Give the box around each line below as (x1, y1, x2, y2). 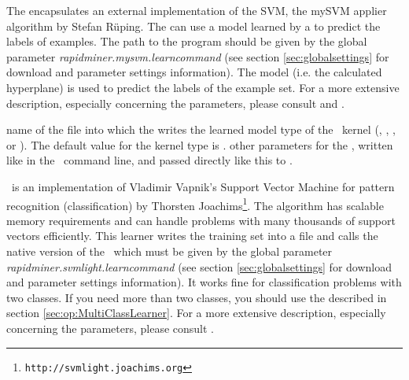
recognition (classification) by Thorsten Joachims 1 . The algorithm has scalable (6, 194, 384, 213)
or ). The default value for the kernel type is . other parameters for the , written (6, 136, 393, 153)
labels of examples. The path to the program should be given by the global (6, 33, 367, 50)
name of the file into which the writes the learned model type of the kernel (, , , (6, 121, 396, 138)
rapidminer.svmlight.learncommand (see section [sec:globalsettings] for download (6, 258, 392, 275)
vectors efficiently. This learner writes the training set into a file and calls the (6, 227, 378, 244)
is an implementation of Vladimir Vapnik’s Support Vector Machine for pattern (11, 178, 395, 194)
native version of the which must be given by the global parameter (6, 242, 333, 259)
